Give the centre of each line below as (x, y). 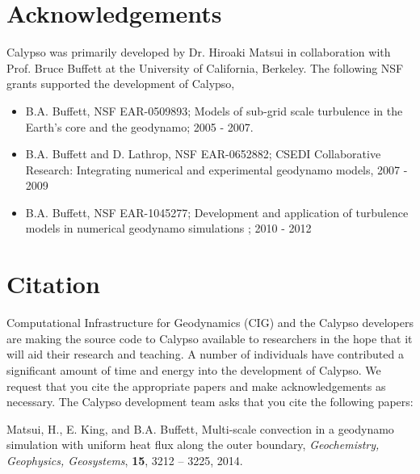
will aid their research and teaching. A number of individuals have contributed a (205, 354)
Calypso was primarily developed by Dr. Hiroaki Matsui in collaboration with (199, 52)
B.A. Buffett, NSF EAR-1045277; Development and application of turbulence (217, 212)
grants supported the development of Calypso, (121, 84)
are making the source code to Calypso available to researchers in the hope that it (210, 338)
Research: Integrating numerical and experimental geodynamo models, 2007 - (216, 169)
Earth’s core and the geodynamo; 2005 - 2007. (139, 126)
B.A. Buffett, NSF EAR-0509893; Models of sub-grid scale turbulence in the (214, 110)
